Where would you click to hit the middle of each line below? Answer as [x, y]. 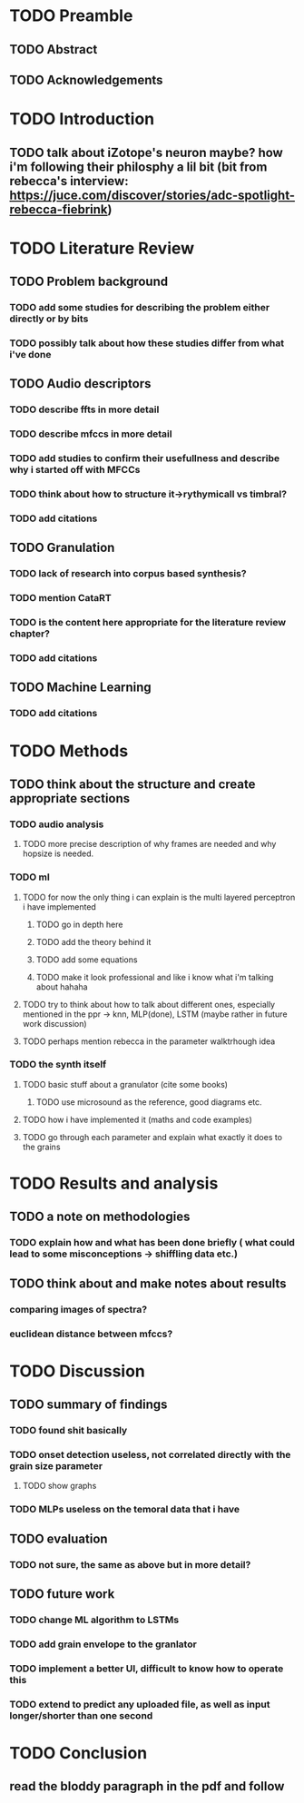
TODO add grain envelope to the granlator [103, 1644]
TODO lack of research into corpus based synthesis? [128, 574]
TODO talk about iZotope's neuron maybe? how [146, 152]
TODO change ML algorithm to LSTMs [94, 1620]
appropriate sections [70, 798]
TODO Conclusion [78, 1753]
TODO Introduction [82, 119]
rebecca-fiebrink [59, 209]
